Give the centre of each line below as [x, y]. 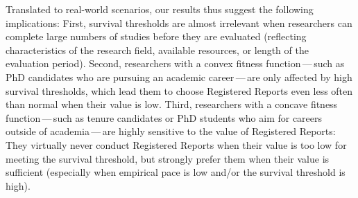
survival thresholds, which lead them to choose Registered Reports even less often [179, 90]
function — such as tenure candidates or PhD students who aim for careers [164, 117]
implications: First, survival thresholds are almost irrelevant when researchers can [179, 22]
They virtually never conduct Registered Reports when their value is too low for [176, 144]
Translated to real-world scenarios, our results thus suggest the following [160, 9]
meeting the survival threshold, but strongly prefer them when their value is [168, 158]
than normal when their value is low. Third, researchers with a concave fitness [172, 104]
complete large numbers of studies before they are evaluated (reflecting [156, 36]
